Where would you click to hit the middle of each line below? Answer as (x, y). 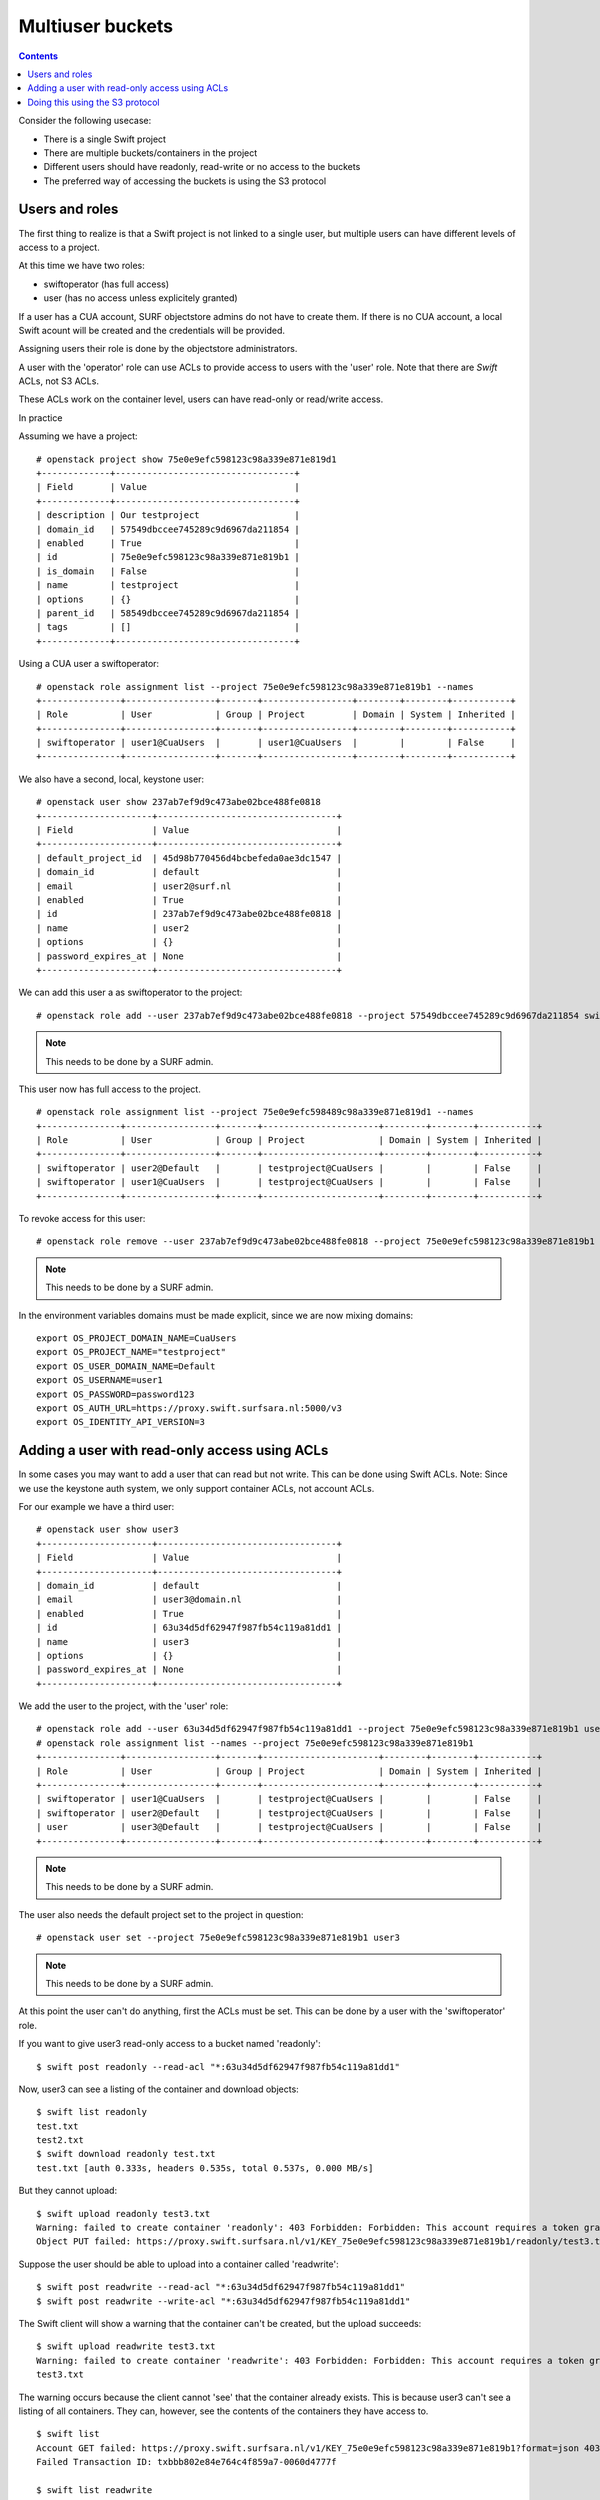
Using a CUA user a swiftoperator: (89, 664)
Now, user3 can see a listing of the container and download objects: (158, 2089)
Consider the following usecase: (85, 121)
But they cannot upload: (68, 2191)
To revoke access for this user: (82, 1219)
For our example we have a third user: (96, 1506)
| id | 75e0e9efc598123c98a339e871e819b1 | (168, 557)
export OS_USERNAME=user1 (100, 1380)
